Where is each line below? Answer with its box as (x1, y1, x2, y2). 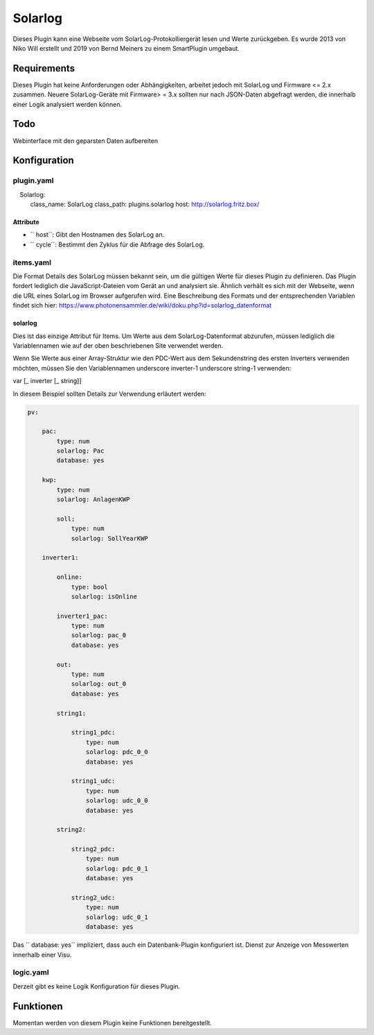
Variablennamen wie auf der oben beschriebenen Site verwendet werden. (12, 341, 224, 350)
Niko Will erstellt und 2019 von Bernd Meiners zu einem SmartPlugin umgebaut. (12, 44, 240, 52)
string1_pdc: (71, 729, 116, 737)
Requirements (12, 62, 75, 74)
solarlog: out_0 (71, 680, 127, 688)
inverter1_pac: (56, 612, 109, 620)
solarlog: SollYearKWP (71, 535, 148, 542)
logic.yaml (12, 968, 49, 977)
